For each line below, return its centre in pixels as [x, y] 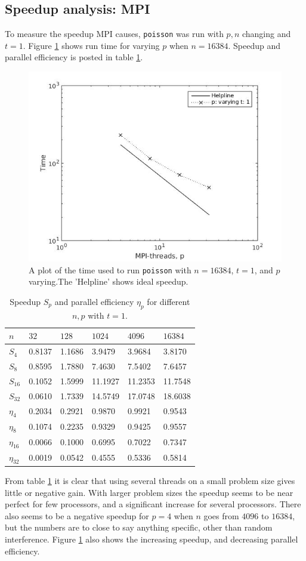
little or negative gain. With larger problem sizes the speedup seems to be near [149, 492]
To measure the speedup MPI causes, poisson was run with [114, 34]
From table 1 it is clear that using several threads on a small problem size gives [150, 480]
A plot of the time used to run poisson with [110, 269]
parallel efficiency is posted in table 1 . [74, 57]
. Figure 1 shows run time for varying [91, 45]
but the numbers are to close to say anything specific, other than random [139, 527]
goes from [221, 515]
